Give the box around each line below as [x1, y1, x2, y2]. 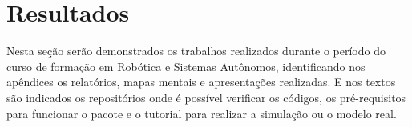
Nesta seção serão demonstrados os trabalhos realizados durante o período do [6, 42, 386, 59]
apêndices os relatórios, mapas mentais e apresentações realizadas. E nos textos [6, 73, 396, 90]
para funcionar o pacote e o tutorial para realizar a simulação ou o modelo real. [6, 105, 397, 121]
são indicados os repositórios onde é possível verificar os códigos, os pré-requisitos [6, 89, 406, 105]
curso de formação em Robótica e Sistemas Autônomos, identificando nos [6, 58, 366, 74]
